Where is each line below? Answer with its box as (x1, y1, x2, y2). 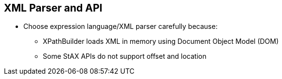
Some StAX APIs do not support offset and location (43, 52, 207, 61)
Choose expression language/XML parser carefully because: (23, 22, 218, 31)
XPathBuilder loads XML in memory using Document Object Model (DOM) (43, 37, 279, 46)
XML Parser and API (4, 2, 103, 14)
